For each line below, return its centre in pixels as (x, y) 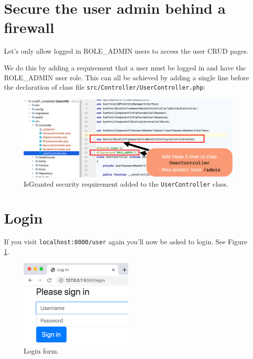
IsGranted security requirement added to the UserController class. (126, 184)
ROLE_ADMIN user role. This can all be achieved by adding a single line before (126, 77)
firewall (29, 27)
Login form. (41, 351)
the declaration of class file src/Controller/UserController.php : (105, 87)
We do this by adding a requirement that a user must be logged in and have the (125, 67)
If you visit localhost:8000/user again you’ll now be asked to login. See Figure (126, 242)
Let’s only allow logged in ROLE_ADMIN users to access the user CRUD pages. (126, 51)
